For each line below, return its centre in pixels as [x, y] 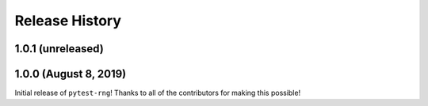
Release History [68, 21]
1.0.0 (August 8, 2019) [71, 74]
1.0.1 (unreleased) [59, 49]
